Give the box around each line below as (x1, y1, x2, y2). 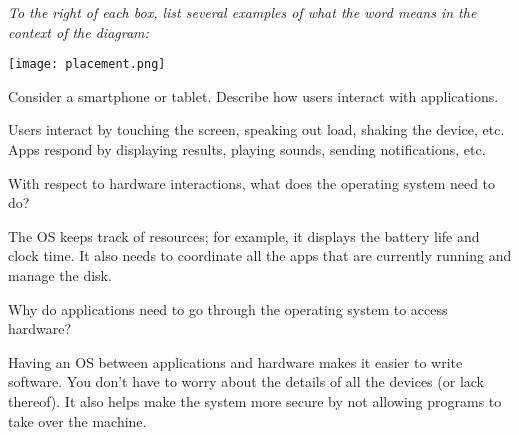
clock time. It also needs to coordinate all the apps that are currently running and (8, 245, 512, 266)
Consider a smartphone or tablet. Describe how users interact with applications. (8, 85, 499, 106)
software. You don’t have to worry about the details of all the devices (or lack (8, 371, 484, 392)
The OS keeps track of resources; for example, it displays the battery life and (8, 225, 480, 246)
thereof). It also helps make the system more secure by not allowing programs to (8, 390, 502, 411)
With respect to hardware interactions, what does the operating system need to (8, 172, 496, 193)
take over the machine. (8, 410, 147, 431)
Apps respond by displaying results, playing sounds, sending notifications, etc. (8, 139, 486, 160)
